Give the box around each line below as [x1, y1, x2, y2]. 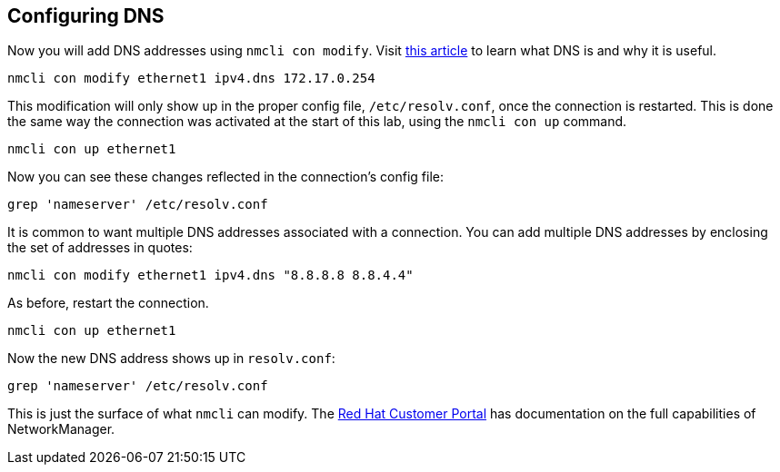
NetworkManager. [7, 421, 115, 438]
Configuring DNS [7, 5, 165, 27]
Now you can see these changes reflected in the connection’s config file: [7, 169, 445, 185]
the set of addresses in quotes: [7, 240, 193, 256]
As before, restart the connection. [7, 295, 209, 311]
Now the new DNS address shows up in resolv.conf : [7, 350, 335, 367]
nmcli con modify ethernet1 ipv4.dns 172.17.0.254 [7, 71, 375, 86]
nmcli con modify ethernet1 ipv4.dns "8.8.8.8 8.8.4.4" [7, 268, 414, 283]
